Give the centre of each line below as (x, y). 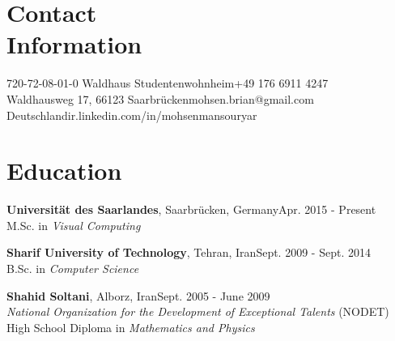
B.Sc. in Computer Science (73, 268)
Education (64, 170)
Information (74, 44)
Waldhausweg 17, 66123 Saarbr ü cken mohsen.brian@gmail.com (160, 98)
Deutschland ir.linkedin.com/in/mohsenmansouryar (132, 115)
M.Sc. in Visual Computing (74, 225)
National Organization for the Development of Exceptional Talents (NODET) (198, 311)
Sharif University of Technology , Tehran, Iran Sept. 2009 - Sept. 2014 (189, 252)
